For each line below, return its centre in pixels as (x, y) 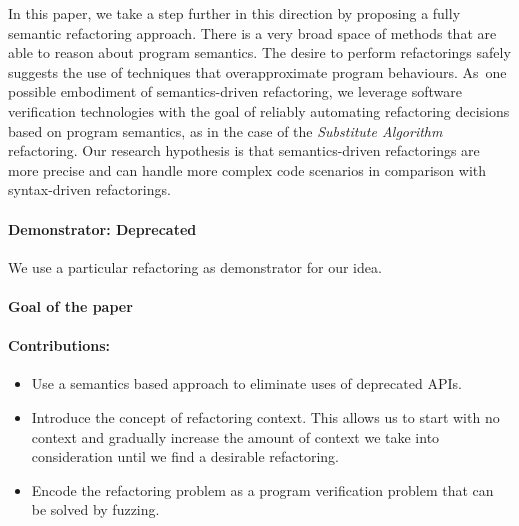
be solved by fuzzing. (95, 509)
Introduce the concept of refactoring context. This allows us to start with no (265, 416)
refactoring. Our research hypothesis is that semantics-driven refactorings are (244, 150)
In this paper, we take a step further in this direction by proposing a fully (234, 13)
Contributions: (59, 345)
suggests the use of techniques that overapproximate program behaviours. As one (257, 71)
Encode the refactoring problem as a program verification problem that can (262, 489)
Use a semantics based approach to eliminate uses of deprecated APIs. (246, 383)
